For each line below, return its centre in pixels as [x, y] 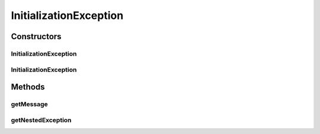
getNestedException [41, 120]
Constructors [36, 36]
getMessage [30, 104]
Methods [28, 87]
